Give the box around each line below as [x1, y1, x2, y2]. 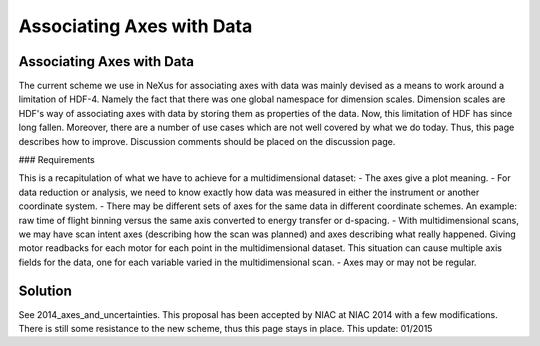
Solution [18, 282, 72, 299]
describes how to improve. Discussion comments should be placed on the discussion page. [18, 135, 396, 147]
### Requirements [18, 154, 95, 166]
